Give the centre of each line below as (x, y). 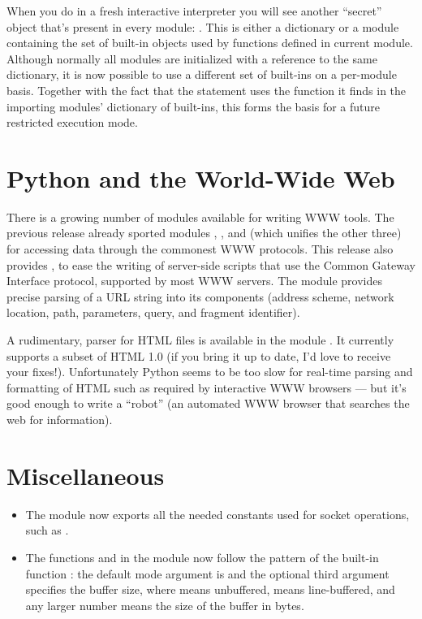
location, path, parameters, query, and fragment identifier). (153, 312)
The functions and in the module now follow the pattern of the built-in (202, 557)
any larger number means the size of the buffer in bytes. (165, 605)
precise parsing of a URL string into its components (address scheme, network (200, 296)
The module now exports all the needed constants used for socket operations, (217, 514)
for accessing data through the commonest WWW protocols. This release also (200, 249)
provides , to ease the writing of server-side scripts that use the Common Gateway (211, 264)
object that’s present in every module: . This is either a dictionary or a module (203, 26)
